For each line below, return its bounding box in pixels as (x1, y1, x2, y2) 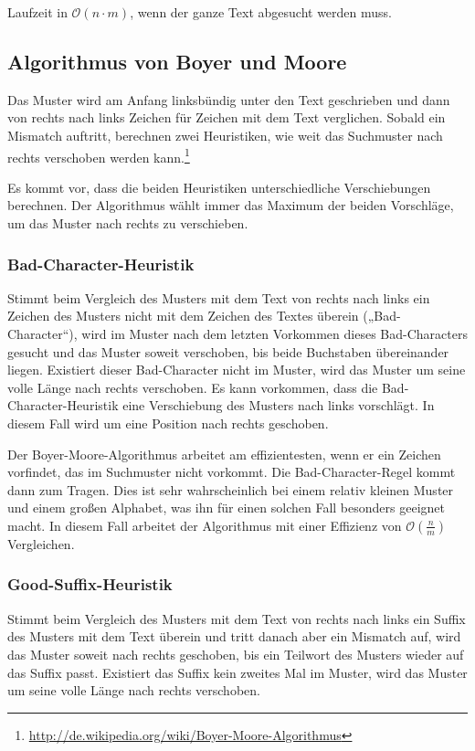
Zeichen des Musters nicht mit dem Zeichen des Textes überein (7, 306, 359, 325)
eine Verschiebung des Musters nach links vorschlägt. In (122, 396, 435, 415)
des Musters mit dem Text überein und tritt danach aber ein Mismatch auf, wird (7, 627, 461, 646)
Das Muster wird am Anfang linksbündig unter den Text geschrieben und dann (7, 90, 450, 109)
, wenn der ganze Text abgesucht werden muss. (130, 3, 392, 21)
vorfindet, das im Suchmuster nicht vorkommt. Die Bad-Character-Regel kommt (7, 462, 456, 481)
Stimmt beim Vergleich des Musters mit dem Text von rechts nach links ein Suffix (7, 608, 466, 628)
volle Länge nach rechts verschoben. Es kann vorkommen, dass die (7, 377, 378, 397)
